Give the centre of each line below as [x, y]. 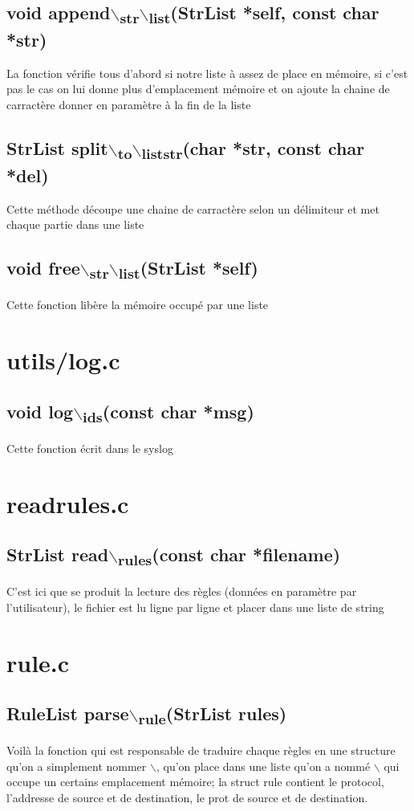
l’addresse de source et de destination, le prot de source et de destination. [187, 798]
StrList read [58, 554]
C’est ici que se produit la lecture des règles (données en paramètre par [182, 591]
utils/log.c [63, 360]
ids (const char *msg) [168, 412]
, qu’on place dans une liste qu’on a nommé [263, 766]
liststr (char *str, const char [253, 150]
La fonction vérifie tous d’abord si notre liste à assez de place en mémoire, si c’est [207, 73]
